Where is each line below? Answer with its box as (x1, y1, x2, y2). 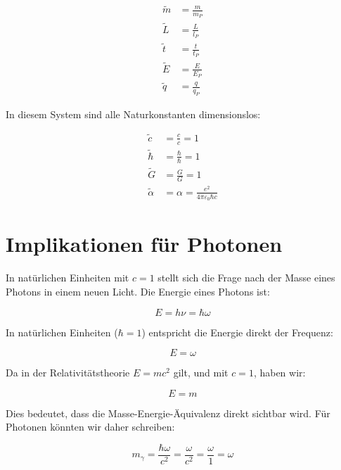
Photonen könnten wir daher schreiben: (6, 419, 175, 434)
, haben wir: (253, 365, 306, 380)
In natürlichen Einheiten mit (6, 270, 129, 285)
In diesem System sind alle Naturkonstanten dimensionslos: (6, 107, 261, 122)
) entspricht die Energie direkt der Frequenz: (141, 324, 333, 339)
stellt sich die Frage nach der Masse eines (157, 270, 335, 285)
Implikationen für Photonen (6, 229, 283, 258)
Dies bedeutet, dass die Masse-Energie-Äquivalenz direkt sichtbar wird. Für (6, 405, 330, 420)
